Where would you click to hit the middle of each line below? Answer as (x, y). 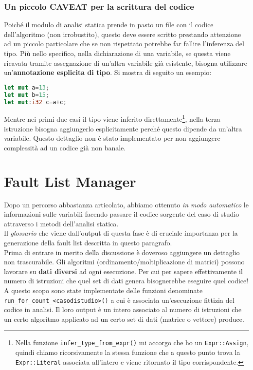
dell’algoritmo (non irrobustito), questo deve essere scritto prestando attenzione (123, 34)
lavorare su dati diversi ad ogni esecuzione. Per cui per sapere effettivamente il (123, 271)
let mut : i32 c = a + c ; (35, 102)
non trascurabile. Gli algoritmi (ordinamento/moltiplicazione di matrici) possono (124, 262)
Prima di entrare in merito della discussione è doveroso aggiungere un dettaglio (122, 252)
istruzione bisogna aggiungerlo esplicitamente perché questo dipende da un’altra (123, 128)
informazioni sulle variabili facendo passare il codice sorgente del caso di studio (122, 214)
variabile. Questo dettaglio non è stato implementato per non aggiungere (112, 138)
